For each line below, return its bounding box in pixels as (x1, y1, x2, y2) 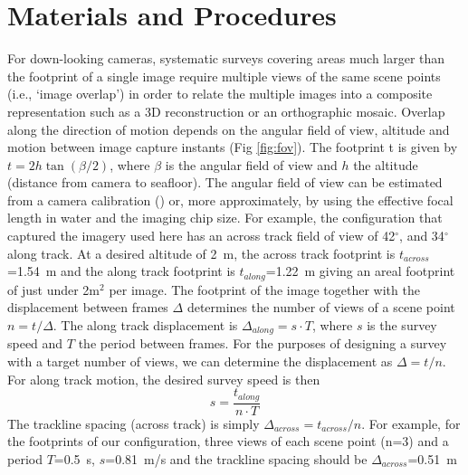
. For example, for (361, 413, 461, 432)
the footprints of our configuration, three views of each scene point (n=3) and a (7, 432, 449, 451)
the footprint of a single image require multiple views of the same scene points (7, 66, 441, 85)
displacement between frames (7, 298, 168, 317)
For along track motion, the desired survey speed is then (7, 369, 320, 388)
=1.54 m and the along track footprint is (7, 261, 235, 280)
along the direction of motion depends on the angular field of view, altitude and (7, 119, 450, 138)
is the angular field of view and (165, 155, 338, 174)
